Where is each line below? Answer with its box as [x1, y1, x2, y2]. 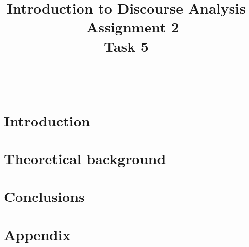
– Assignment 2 [73, 17, 179, 37]
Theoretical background [4, 148, 166, 168]
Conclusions [4, 186, 85, 206]
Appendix [4, 224, 71, 244]
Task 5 [104, 36, 149, 56]
